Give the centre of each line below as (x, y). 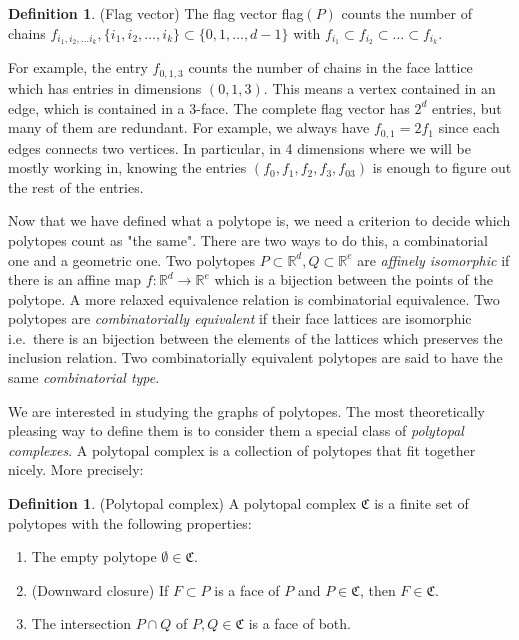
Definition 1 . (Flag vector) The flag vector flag (156, 13)
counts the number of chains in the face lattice (330, 67)
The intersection (81, 623)
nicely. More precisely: (76, 469)
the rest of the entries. (76, 186)
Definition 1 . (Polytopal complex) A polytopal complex (182, 503)
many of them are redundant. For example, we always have (189, 127)
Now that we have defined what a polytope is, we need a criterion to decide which (259, 220)
